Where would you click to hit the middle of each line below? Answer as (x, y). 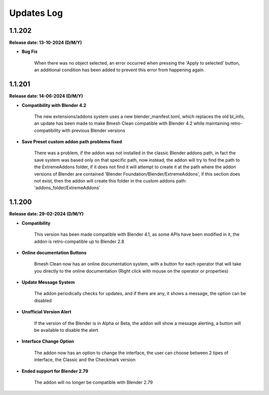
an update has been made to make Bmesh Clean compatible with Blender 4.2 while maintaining (132, 123)
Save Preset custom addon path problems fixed (72, 142)
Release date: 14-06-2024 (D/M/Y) (46, 96)
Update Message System (48, 282)
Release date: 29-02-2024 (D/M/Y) (47, 214)
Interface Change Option (48, 341)
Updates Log (36, 13)
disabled (43, 300)
